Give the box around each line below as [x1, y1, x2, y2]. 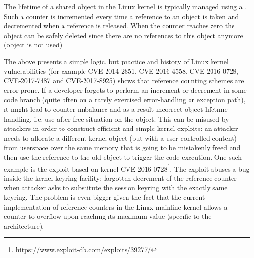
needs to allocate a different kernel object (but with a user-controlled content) [4, 132, 237, 143]
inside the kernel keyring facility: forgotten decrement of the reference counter [4, 172, 237, 183]
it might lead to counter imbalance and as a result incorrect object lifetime [4, 104, 228, 114]
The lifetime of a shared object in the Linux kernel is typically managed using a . [4, 1, 247, 11]
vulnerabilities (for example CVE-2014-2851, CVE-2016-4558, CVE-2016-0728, [4, 65, 238, 76]
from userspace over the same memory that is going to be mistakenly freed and [4, 142, 241, 152]
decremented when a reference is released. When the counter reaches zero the [4, 21, 235, 31]
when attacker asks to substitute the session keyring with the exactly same [4, 182, 228, 193]
